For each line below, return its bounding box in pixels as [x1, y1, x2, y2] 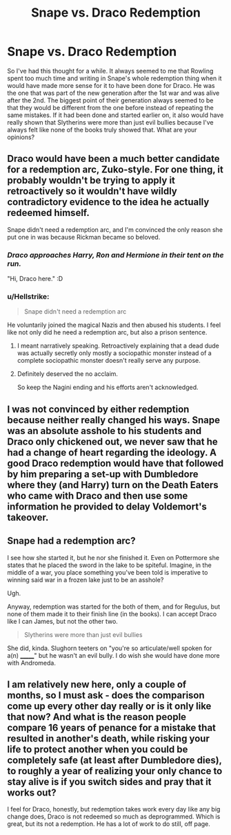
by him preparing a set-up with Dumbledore [7, 468, 199, 480]
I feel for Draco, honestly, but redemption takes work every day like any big [7, 805, 221, 814]
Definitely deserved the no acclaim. [17, 370, 119, 378]
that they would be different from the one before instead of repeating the [7, 103, 214, 111]
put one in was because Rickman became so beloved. [7, 233, 161, 241]
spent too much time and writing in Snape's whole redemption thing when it [7, 74, 222, 82]
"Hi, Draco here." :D [7, 275, 63, 283]
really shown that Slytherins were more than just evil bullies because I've [7, 118, 214, 126]
